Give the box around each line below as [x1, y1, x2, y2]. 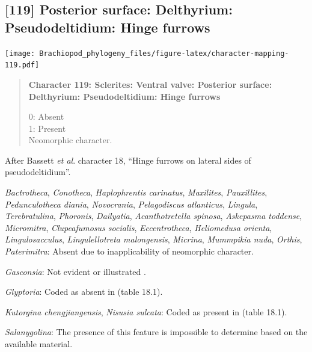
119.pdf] [5, 61, 40, 70]
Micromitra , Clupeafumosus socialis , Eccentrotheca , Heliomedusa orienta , [5, 221, 272, 233]
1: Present [28, 122, 66, 134]
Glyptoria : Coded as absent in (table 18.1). [5, 285, 163, 298]
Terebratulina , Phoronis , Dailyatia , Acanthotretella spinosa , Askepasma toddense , [5, 209, 302, 222]
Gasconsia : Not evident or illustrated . [5, 265, 146, 277]
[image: [5, 49, 35, 58]
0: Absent [28, 110, 64, 123]
